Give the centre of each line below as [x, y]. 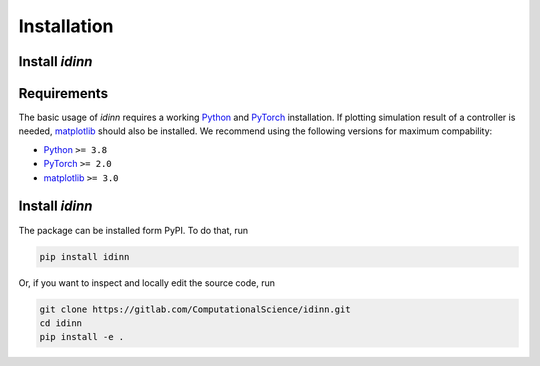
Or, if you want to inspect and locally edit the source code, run [146, 282]
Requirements [63, 93]
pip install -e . [82, 337]
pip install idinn [84, 256]
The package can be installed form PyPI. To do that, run [133, 230]
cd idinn [61, 323]
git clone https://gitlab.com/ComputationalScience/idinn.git [195, 309]
